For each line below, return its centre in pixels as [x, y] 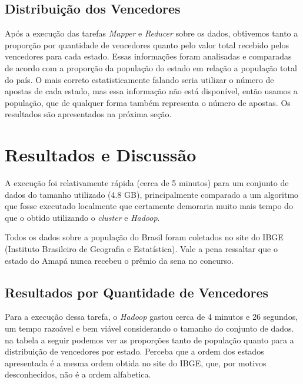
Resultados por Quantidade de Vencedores [137, 292]
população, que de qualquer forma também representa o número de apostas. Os [148, 102]
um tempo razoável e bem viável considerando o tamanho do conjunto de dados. [149, 328]
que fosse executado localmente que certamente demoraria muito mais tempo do [149, 206]
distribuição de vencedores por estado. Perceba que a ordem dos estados [134, 351]
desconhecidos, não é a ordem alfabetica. [78, 374]
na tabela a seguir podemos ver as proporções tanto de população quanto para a [149, 340]
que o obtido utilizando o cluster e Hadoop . [82, 217]
